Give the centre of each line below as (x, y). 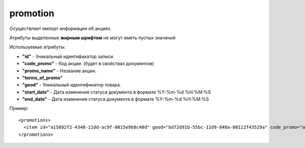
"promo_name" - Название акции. (59, 71)
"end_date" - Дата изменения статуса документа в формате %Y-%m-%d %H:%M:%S (116, 99)
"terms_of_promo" (42, 78)
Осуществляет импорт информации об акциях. (60, 28)
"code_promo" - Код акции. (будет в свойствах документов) (88, 64)
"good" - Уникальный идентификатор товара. (72, 85)
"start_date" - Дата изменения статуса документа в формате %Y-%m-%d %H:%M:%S (116, 92)
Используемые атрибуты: (37, 47)
